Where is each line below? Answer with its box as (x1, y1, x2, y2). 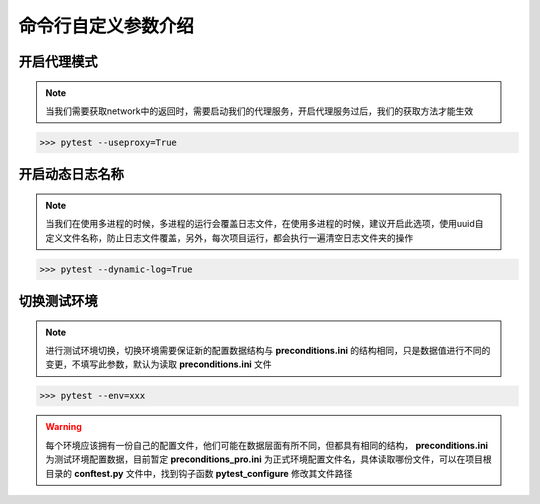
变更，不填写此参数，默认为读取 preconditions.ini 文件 (45, 358, 272, 370)
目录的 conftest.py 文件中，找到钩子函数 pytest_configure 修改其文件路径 (45, 467, 353, 479)
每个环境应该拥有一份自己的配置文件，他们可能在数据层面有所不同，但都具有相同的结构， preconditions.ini (45, 439, 489, 451)
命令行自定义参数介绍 (18, 15, 195, 37)
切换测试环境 (18, 293, 98, 310)
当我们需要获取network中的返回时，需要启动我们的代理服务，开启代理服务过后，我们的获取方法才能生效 (45, 105, 474, 117)
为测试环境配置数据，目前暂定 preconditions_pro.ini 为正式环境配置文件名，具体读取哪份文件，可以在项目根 (45, 453, 492, 465)
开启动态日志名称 (18, 166, 124, 183)
